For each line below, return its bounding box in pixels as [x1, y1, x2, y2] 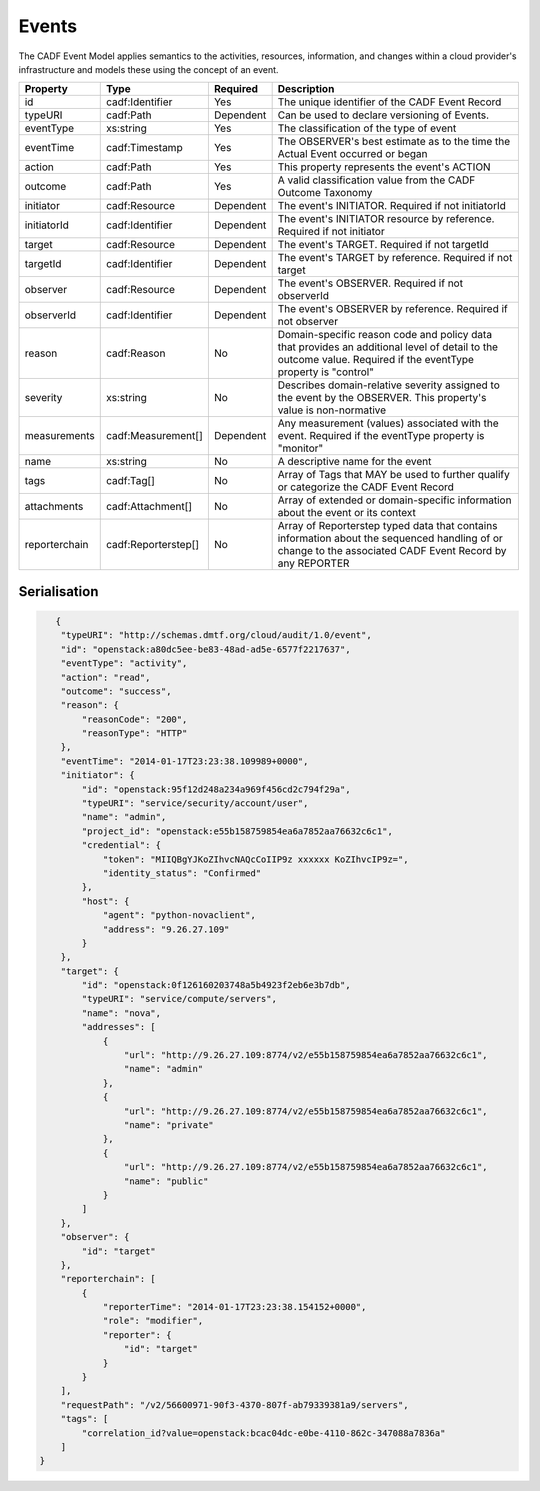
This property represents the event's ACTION [277, 160, 491, 174]
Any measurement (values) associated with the [277, 416, 499, 430]
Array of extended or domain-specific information [277, 493, 512, 507]
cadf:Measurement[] [106, 429, 204, 443]
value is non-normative [277, 403, 387, 417]
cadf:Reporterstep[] [106, 538, 200, 552]
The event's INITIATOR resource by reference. [277, 212, 495, 226]
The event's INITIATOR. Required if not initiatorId [277, 199, 507, 213]
